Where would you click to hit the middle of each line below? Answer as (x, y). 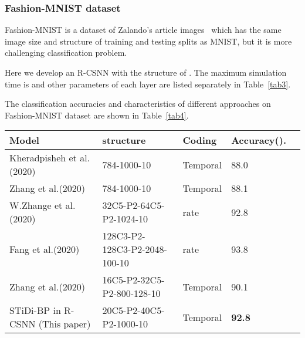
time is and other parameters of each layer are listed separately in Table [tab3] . (148, 84)
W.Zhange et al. (43, 205)
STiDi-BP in (35, 310)
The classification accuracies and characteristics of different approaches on (138, 104)
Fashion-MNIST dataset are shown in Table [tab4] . (97, 115)
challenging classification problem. (66, 53)
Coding (200, 140)
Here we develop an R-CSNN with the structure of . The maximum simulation (146, 72)
